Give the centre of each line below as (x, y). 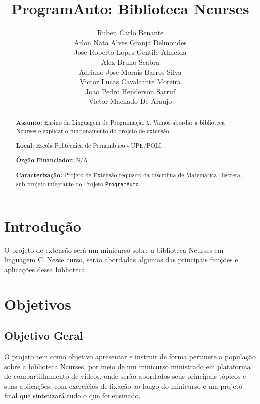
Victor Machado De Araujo (130, 101)
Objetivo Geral (44, 336)
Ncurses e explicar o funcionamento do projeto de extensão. (93, 131)
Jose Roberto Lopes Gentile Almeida (130, 52)
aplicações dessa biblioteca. (46, 269)
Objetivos (38, 304)
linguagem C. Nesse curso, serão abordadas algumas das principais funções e (121, 260)
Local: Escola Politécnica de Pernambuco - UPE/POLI (88, 145)
